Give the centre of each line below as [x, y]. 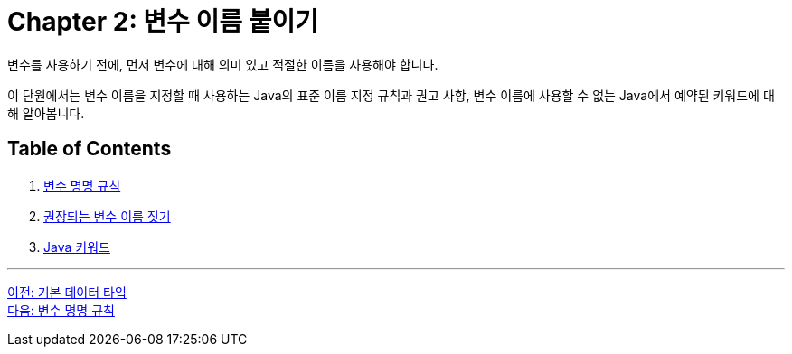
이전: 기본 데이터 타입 [67, 292]
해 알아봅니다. [46, 113]
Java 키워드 [77, 247]
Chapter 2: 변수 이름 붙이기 [163, 22]
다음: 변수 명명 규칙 [61, 310]
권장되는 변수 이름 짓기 [107, 216]
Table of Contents [90, 149]
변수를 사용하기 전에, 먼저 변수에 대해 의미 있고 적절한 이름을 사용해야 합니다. [223, 64]
